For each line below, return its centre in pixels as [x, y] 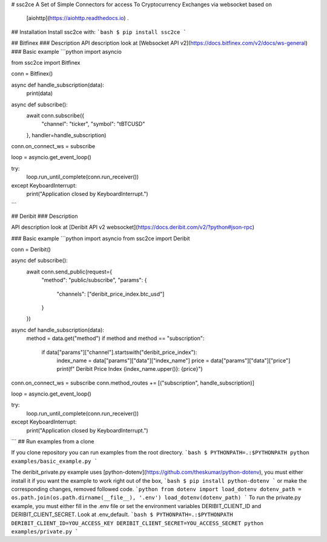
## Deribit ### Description [45, 216]
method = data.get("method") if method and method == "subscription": [115, 338]
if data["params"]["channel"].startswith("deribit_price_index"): [119, 352]
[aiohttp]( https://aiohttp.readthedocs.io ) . [78, 18]
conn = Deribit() [31, 249]
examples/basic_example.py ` [54, 461]
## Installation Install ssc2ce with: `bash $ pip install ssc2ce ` [99, 32]
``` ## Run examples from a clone [53, 442]
